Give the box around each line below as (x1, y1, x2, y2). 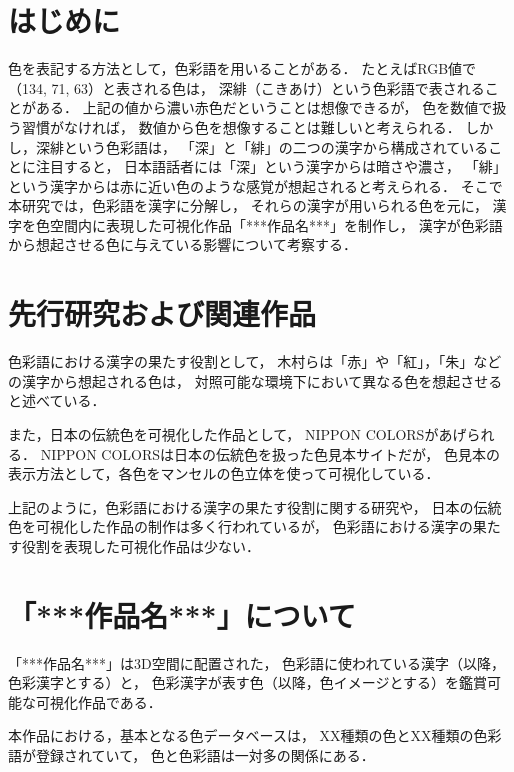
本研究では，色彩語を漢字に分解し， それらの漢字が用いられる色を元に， (8, 195, 488, 216)
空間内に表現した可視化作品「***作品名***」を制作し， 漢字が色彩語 (49, 214, 503, 235)
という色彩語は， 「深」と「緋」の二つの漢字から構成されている (63, 136, 489, 157)
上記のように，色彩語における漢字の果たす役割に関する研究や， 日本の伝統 (8, 496, 502, 517)
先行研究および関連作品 (8, 293, 317, 334)
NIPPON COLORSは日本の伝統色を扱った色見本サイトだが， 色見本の (40, 443, 500, 464)
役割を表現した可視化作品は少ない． (21, 535, 260, 556)
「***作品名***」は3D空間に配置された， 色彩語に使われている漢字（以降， (8, 652, 505, 673)
